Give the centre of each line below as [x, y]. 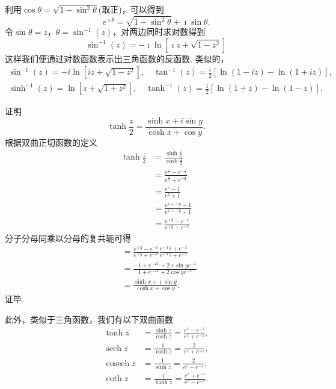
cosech [118, 363]
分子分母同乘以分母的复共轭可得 [68, 238]
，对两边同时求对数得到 [159, 32]
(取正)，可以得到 [131, 9]
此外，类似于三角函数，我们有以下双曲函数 [89, 319]
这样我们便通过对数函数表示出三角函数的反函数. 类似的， [117, 58]
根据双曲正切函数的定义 [51, 142]
